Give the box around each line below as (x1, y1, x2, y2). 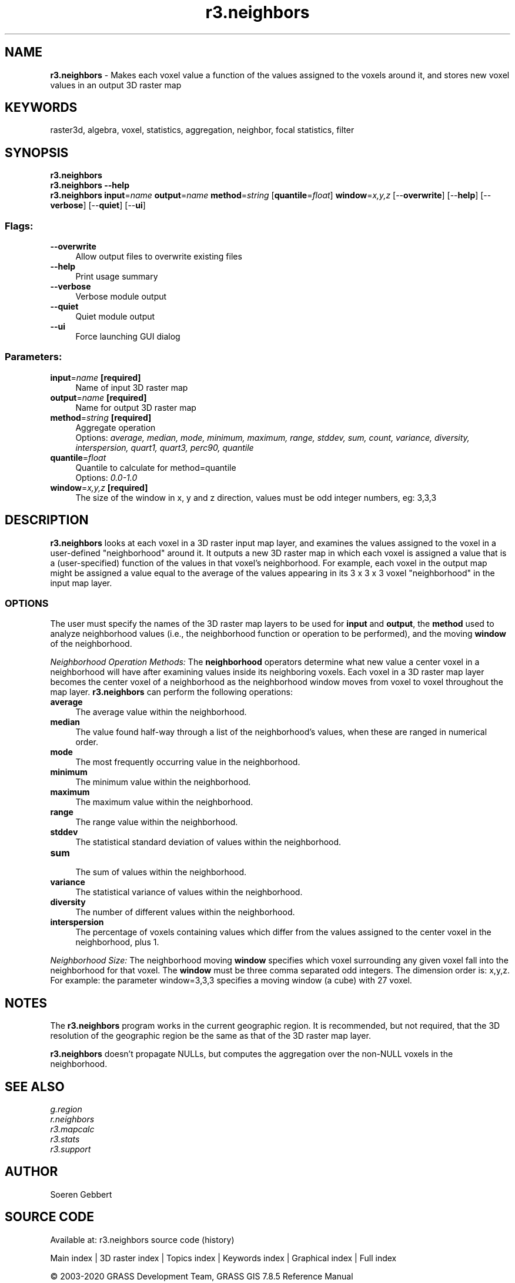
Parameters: (5, 351, 62, 363)
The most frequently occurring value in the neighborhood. (75, 757, 300, 767)
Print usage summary (75, 271, 158, 282)
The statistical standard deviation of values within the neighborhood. (75, 837, 342, 847)
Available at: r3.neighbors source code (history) (50, 1234, 235, 1245)
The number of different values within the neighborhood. (75, 907, 295, 918)
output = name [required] (50, 392, 147, 403)
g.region (50, 1104, 82, 1115)
